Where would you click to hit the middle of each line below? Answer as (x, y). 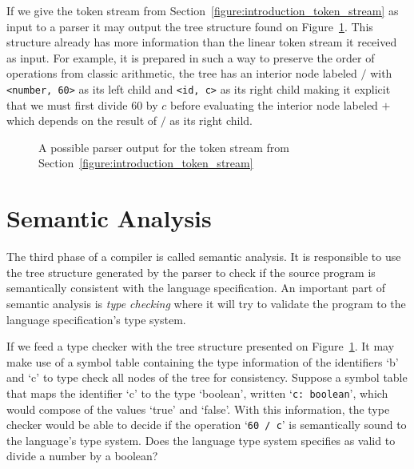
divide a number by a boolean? (82, 456)
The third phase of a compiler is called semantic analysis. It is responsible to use (204, 257)
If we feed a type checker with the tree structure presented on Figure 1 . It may (201, 346)
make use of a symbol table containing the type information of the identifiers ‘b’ (203, 361)
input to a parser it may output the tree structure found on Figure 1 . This (190, 26)
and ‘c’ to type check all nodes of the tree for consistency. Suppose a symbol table (207, 377)
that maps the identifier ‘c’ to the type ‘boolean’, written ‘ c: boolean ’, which (197, 393)
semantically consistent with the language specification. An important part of (196, 288)
